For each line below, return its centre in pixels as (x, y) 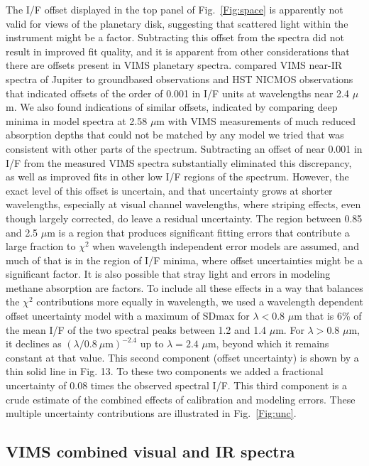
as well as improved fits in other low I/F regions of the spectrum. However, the (177, 177)
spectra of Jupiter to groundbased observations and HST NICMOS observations (180, 78)
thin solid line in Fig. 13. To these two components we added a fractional (165, 371)
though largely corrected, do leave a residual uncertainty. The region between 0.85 (184, 218)
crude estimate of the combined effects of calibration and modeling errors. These (181, 399)
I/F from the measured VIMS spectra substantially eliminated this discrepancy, (179, 162)
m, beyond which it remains (268, 343)
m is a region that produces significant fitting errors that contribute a (198, 232)
